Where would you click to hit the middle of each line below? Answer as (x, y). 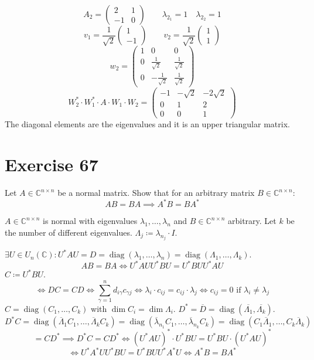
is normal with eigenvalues (90, 221)
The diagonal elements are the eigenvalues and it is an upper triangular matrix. (147, 124)
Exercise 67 (52, 164)
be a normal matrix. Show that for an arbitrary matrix (156, 193)
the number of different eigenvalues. (69, 232)
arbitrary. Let (252, 221)
